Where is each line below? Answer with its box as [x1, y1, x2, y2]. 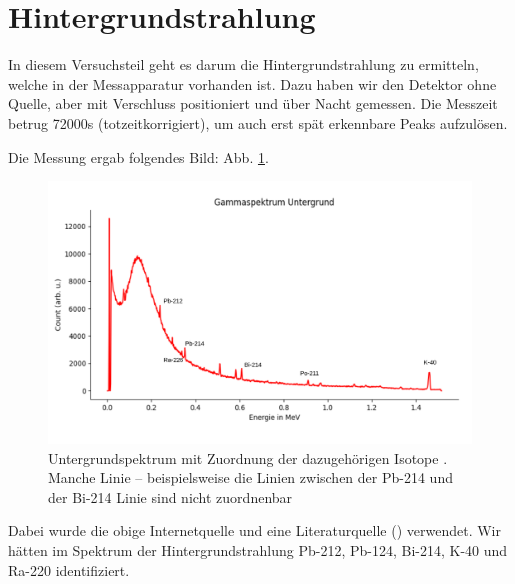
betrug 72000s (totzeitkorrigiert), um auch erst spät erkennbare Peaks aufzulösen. [8, 112, 508, 133]
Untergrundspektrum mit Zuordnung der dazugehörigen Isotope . [48, 447, 448, 468]
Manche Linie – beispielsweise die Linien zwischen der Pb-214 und [48, 467, 453, 488]
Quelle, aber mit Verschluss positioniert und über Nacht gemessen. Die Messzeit [8, 93, 498, 114]
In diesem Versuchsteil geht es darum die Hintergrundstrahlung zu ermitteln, [8, 54, 479, 75]
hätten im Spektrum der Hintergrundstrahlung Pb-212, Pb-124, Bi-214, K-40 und [8, 539, 508, 560]
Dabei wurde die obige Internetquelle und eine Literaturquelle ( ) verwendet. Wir [8, 520, 501, 541]
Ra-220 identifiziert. [8, 559, 130, 580]
